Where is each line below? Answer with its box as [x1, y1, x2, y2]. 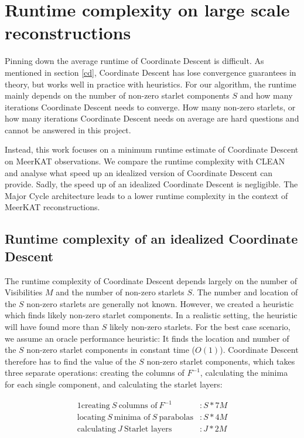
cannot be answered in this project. [5, 123, 131, 136]
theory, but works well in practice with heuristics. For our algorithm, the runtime [5, 78, 296, 90]
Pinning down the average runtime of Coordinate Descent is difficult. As [5, 55, 264, 67]
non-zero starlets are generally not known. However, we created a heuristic [26, 297, 294, 309]
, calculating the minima [200, 366, 288, 379]
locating [77, 413, 106, 422]
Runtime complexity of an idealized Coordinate [5, 230, 298, 248]
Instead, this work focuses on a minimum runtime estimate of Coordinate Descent [5, 143, 299, 156]
